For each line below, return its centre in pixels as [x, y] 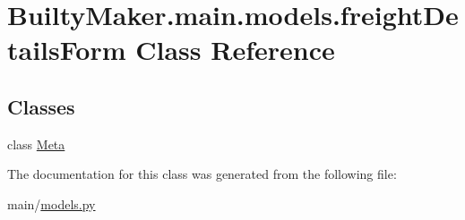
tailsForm [67, 50]
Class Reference [235, 50]
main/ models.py [52, 203]
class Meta [36, 144]
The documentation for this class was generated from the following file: [202, 174]
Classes [41, 106]
